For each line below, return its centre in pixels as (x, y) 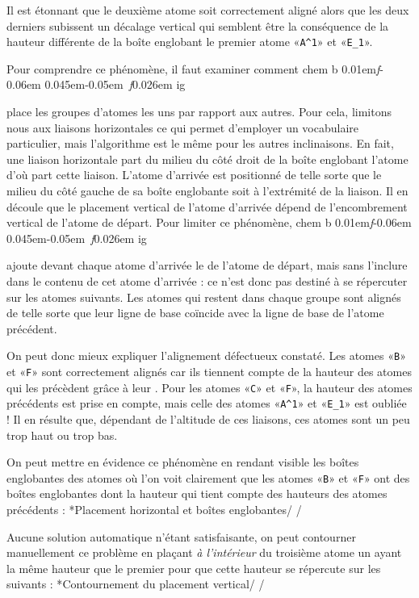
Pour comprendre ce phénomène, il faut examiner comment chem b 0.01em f (193, 68)
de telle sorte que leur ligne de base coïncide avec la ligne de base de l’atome (195, 313)
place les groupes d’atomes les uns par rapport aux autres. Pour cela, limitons (199, 112)
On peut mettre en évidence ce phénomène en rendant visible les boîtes (183, 462)
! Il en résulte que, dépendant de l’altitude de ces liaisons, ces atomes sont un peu (208, 418)
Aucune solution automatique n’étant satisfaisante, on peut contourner (181, 536)
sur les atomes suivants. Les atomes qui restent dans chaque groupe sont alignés (204, 297)
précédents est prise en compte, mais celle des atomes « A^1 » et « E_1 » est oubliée (207, 403)
